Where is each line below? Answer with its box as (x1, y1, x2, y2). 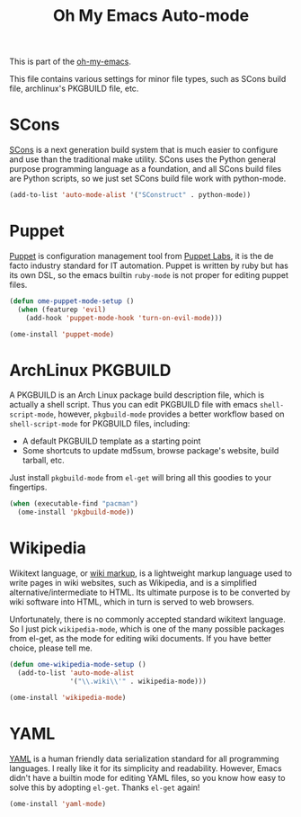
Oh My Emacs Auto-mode (52, 5, 250, 26)
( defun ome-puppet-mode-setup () (9, 296, 135, 306)
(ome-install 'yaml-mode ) (9, 799, 106, 808)
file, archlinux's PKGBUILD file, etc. (9, 83, 139, 94)
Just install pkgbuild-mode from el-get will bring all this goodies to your (9, 472, 272, 483)
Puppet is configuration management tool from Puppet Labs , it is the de (9, 250, 274, 261)
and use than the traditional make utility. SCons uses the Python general (9, 154, 276, 165)
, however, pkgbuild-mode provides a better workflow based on (53, 408, 285, 419)
